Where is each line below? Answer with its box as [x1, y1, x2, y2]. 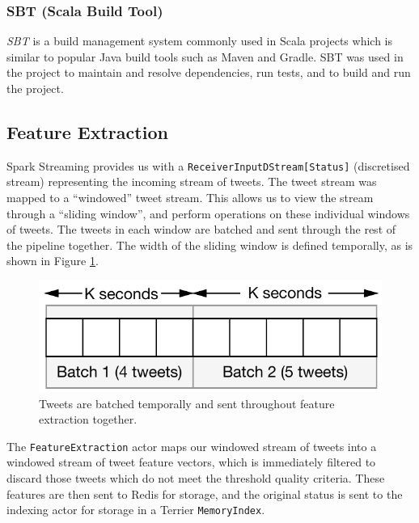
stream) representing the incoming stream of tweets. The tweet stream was [6, 173, 377, 190]
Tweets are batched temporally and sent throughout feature [39, 394, 335, 411]
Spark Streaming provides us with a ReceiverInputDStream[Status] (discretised [6, 157, 410, 174]
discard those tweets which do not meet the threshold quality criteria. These [6, 470, 385, 487]
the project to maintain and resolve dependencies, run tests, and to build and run [6, 64, 411, 81]
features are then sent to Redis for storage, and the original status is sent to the [6, 485, 403, 502]
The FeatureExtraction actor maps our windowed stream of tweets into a [6, 437, 377, 454]
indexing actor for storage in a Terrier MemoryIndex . [6, 501, 265, 518]
